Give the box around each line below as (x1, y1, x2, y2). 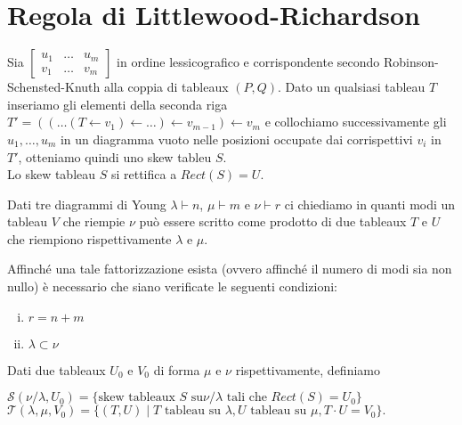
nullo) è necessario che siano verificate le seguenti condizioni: (7, 277, 337, 296)
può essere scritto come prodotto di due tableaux (139, 212, 407, 231)
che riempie (62, 212, 126, 231)
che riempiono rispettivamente (7, 229, 172, 248)
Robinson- (383, 53, 439, 71)
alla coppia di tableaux (103, 78, 229, 96)
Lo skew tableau (7, 165, 96, 184)
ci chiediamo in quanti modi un (284, 194, 456, 213)
